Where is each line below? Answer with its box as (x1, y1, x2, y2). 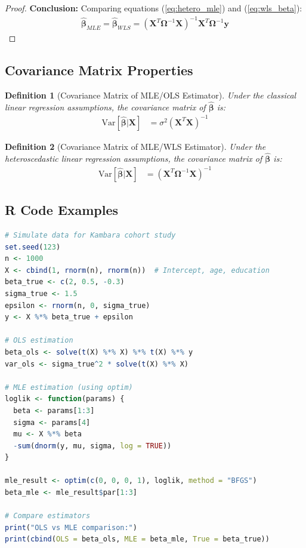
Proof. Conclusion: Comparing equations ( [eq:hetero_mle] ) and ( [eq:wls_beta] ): (5, 2, 302, 14)
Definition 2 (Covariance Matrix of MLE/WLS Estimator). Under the (5, 140, 266, 152)
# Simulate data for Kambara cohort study (5, 231, 176, 239)
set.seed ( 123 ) (5, 242, 61, 251)
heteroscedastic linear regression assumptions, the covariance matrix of (5, 152, 262, 164)
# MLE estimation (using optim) (5, 383, 133, 392)
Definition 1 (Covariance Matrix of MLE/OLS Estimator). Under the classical (5, 88, 296, 101)
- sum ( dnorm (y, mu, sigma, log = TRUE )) (13, 441, 172, 450)
